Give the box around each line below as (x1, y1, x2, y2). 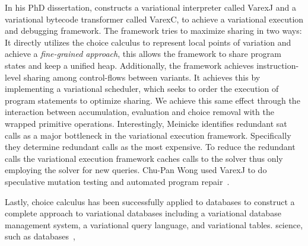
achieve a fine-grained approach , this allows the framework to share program (5, 47, 281, 60)
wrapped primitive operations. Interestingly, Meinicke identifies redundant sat (5, 117, 287, 129)
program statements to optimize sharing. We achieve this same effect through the (5, 94, 300, 106)
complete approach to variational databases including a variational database (5, 207, 281, 219)
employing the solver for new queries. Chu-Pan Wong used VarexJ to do (5, 164, 267, 176)
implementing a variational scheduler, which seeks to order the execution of (5, 82, 279, 95)
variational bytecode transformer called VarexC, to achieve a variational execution (5, 12, 304, 25)
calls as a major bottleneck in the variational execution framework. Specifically (5, 129, 291, 141)
